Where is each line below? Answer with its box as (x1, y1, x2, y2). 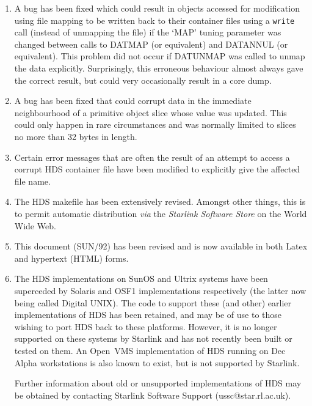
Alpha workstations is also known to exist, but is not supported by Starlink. (14, 356, 300, 369)
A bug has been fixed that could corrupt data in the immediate (14, 94, 252, 107)
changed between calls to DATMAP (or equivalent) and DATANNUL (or (14, 37, 288, 50)
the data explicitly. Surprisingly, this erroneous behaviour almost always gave (14, 62, 303, 75)
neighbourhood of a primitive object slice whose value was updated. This (14, 106, 287, 119)
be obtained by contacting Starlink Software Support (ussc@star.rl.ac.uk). (14, 388, 291, 401)
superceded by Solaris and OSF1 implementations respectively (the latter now (14, 284, 307, 297)
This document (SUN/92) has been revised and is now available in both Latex (14, 240, 308, 253)
